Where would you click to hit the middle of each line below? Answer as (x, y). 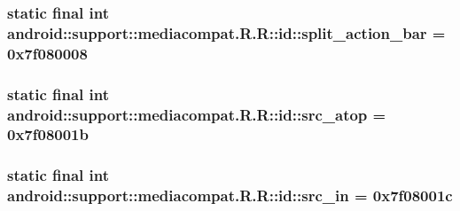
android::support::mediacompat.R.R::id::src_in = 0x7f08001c (230, 195)
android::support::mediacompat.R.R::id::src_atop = (197, 114)
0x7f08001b (48, 134)
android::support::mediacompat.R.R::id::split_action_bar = (226, 32)
